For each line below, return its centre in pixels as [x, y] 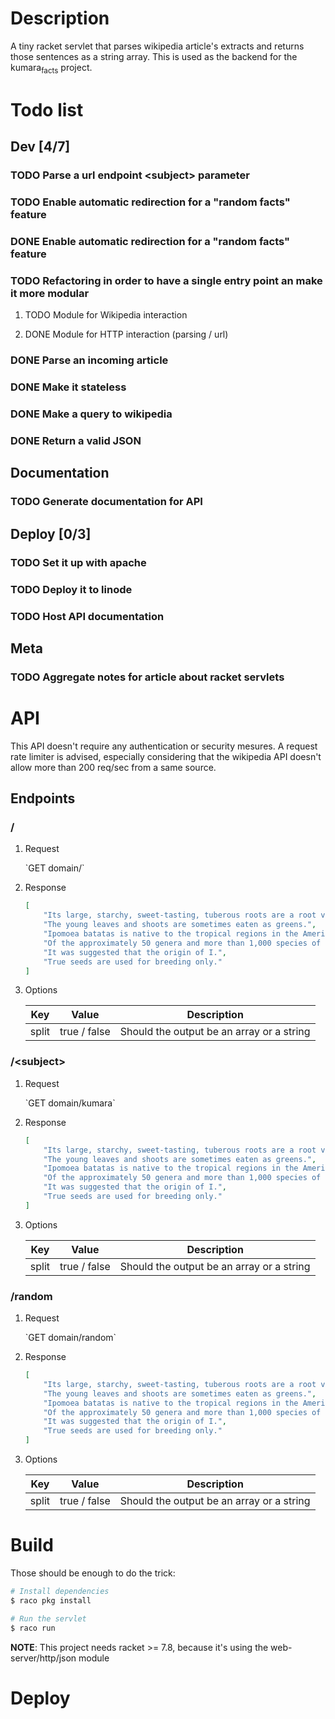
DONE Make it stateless [68, 387]
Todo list [47, 109]
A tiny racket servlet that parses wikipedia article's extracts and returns [157, 46]
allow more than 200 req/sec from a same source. [113, 767]
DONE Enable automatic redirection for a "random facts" [150, 242]
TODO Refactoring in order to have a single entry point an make [166, 280]
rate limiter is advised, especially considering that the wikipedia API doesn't [166, 756]
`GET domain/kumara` [70, 1103]
